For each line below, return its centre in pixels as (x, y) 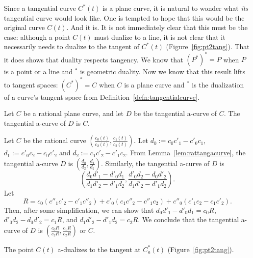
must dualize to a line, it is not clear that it (160, 37)
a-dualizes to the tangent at (99, 249)
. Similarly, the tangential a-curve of (155, 163)
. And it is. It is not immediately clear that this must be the (157, 27)
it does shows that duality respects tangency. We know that (94, 59)
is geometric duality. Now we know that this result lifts (163, 72)
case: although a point (37, 37)
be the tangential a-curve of (175, 113)
